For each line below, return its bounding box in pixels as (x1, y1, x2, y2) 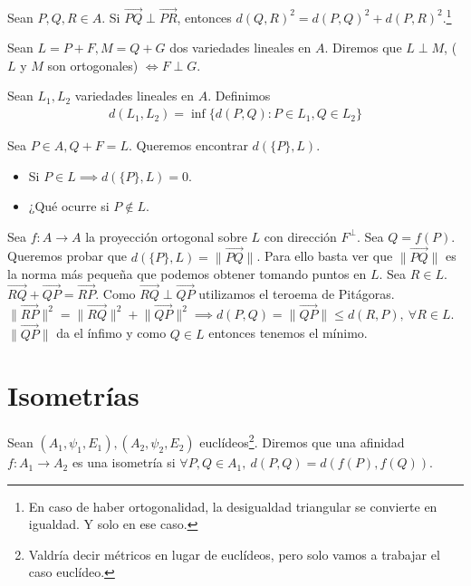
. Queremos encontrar (128, 136, 248, 155)
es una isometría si (72, 453, 176, 472)
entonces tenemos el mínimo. (208, 323, 368, 342)
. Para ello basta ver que (256, 246, 393, 265)
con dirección (264, 226, 337, 245)
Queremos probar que (7, 246, 128, 265)
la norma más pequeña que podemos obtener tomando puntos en (7, 264, 367, 283)
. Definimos (207, 86, 271, 105)
